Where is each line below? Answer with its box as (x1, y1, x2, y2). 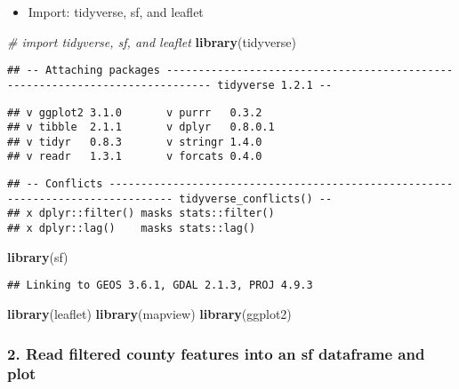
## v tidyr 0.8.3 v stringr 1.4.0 (7, 135, 262, 148)
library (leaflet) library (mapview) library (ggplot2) (7, 305, 292, 322)
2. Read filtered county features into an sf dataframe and (7, 342, 425, 364)
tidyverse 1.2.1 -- (217, 78, 333, 91)
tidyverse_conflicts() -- (179, 192, 333, 205)
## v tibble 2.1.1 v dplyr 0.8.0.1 (7, 121, 275, 134)
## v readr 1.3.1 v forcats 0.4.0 (7, 150, 262, 163)
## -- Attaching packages (7, 64, 160, 77)
